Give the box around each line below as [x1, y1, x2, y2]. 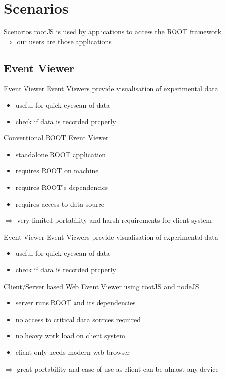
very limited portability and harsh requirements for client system [17, 215, 212, 225]
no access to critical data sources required [15, 314, 141, 324]
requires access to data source [15, 198, 105, 209]
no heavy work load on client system [15, 330, 125, 341]
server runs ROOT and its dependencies [15, 297, 136, 308]
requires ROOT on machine [15, 165, 99, 176]
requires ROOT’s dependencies [15, 182, 108, 192]
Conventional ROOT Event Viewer [4, 133, 109, 143]
